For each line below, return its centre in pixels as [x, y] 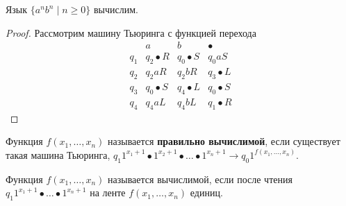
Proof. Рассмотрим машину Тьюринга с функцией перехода [131, 32]
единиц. [206, 192]
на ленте [108, 192]
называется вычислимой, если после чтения [200, 179]
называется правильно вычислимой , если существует [224, 141]
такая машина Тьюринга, [58, 154]
